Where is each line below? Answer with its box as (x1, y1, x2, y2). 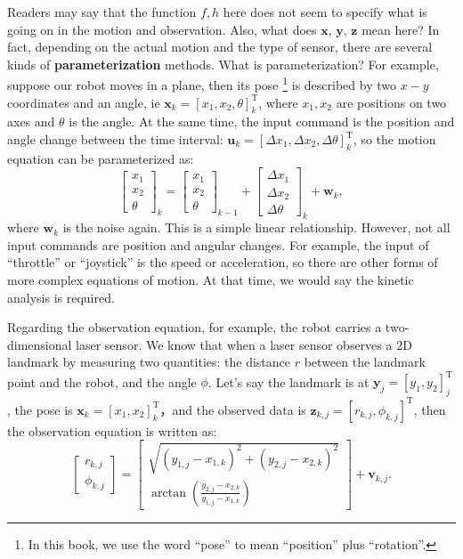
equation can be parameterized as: (7, 149, 194, 167)
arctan (151, 486, 187, 499)
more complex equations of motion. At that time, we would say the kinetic (7, 270, 414, 288)
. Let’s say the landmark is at (207, 372, 370, 391)
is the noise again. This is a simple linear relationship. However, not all (62, 218, 451, 237)
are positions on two (336, 93, 447, 111)
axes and (7, 112, 55, 131)
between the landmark (304, 352, 426, 371)
